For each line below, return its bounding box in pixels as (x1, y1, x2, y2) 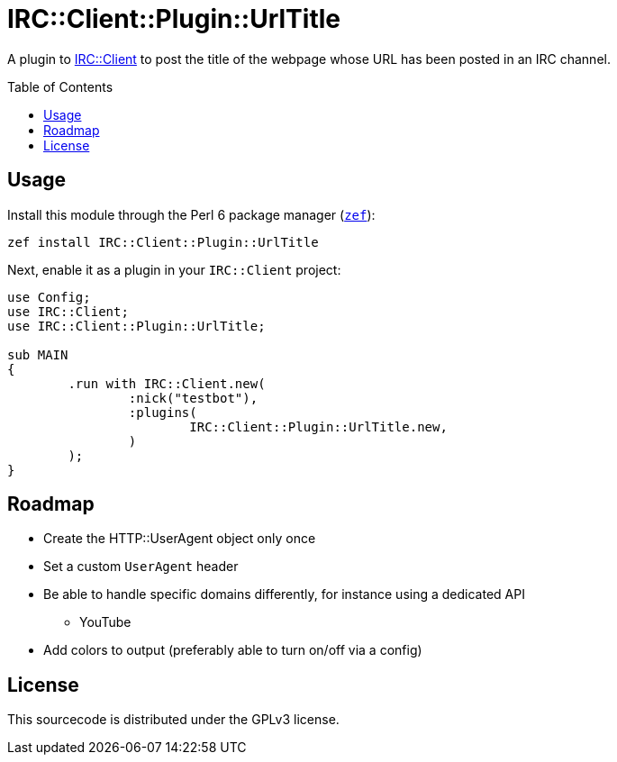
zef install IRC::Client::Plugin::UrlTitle (7, 234, 319, 249)
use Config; (7, 289, 91, 304)
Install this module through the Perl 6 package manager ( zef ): (7, 206, 376, 222)
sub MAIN (7, 347, 68, 362)
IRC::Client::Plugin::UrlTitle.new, (189, 419, 448, 434)
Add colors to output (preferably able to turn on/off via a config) (43, 642, 422, 658)
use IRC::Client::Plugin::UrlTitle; (7, 318, 266, 333)
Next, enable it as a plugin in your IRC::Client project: (7, 261, 341, 277)
